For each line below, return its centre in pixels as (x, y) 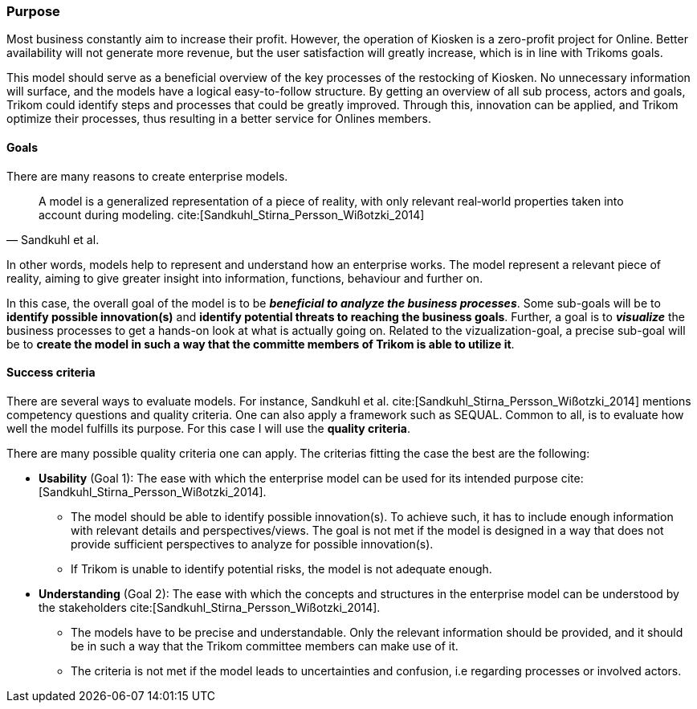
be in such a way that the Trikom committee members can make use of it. (265, 646)
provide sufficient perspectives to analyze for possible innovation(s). (252, 544)
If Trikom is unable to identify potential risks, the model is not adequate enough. (281, 568)
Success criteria (51, 373)
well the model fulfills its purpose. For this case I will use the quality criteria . (208, 428)
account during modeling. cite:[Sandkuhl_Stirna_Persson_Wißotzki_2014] (232, 214)
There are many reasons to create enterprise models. (147, 176)
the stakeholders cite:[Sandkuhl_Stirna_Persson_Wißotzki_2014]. (210, 607)
